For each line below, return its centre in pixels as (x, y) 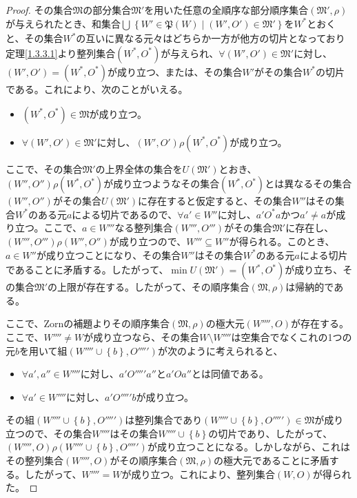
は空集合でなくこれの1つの (292, 336)
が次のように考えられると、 (220, 350)
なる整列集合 (144, 228)
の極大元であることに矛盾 (272, 460)
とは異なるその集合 (308, 184)
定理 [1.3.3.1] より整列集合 (61, 53)
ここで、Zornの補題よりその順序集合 (88, 323)
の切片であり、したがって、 (271, 433)
